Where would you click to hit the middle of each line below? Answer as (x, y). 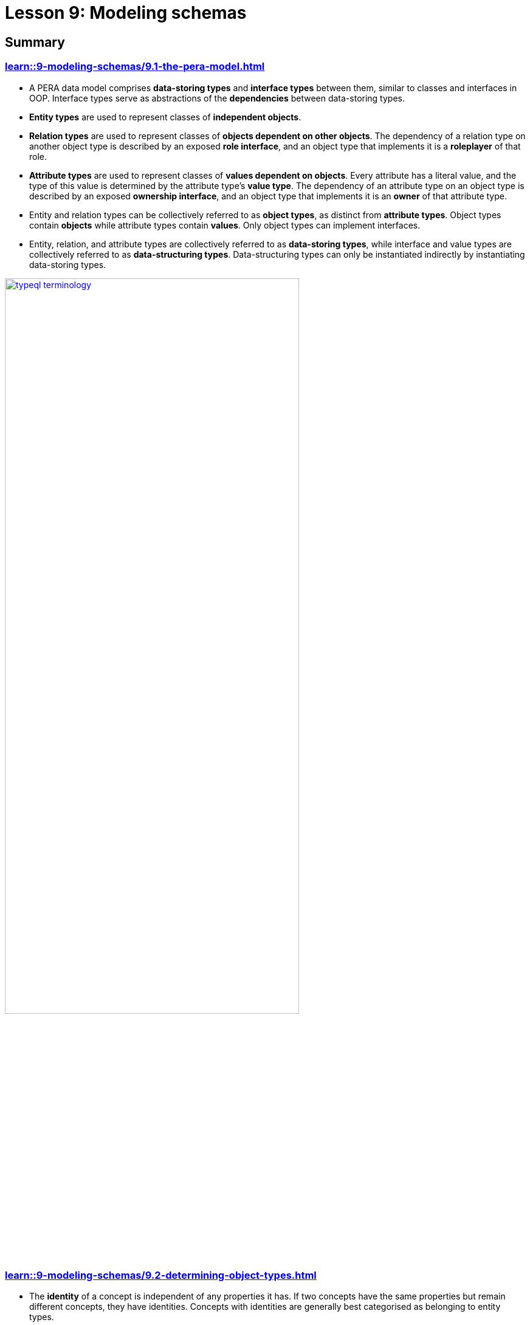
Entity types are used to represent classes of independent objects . (165, 117)
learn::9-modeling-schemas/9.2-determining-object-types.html (161, 1275)
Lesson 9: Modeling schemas (126, 13)
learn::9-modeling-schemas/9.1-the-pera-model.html (135, 67)
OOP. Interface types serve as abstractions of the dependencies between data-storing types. (217, 98)
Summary (35, 42)
